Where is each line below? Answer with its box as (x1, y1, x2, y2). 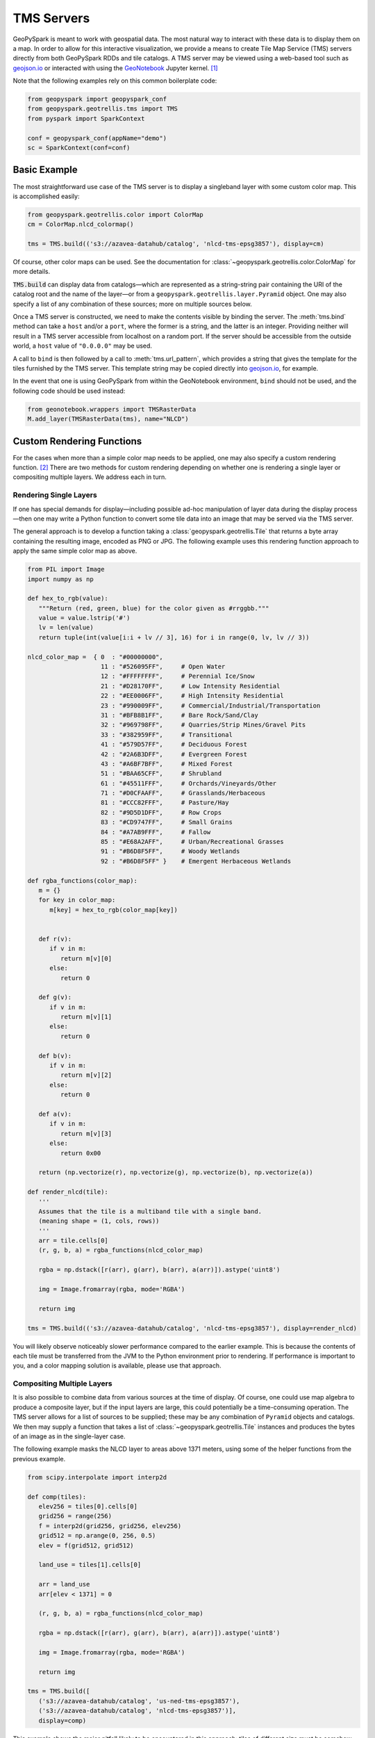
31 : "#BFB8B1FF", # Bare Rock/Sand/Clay (101, 711, 258, 719)
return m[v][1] (60, 1013, 112, 1021)
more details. (12, 268, 51, 276)
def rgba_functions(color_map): (27, 877, 138, 884)
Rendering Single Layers (12, 490, 97, 500)
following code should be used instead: (12, 387, 126, 395)
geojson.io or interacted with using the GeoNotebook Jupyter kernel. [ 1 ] (12, 63, 218, 72)
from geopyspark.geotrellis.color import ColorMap (27, 211, 204, 218)
